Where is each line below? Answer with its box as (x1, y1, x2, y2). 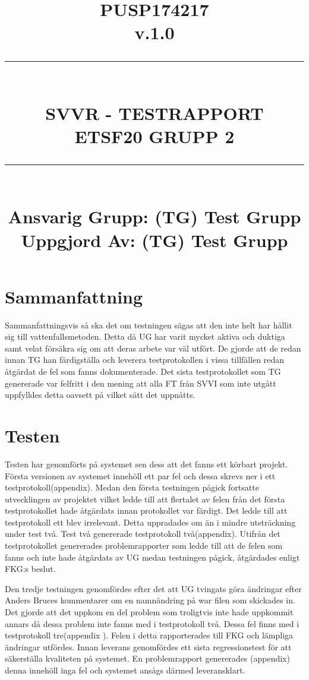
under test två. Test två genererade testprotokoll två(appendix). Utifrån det (5, 527, 281, 540)
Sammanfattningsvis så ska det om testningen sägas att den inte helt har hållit (5, 318, 292, 331)
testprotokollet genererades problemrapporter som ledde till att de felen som (5, 539, 283, 552)
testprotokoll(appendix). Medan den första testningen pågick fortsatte (5, 481, 259, 494)
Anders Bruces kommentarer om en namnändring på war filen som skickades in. (5, 594, 295, 606)
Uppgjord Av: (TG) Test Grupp (21, 227, 288, 252)
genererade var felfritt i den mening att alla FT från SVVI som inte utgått (5, 377, 276, 389)
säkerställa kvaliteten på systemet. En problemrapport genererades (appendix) (5, 652, 290, 665)
